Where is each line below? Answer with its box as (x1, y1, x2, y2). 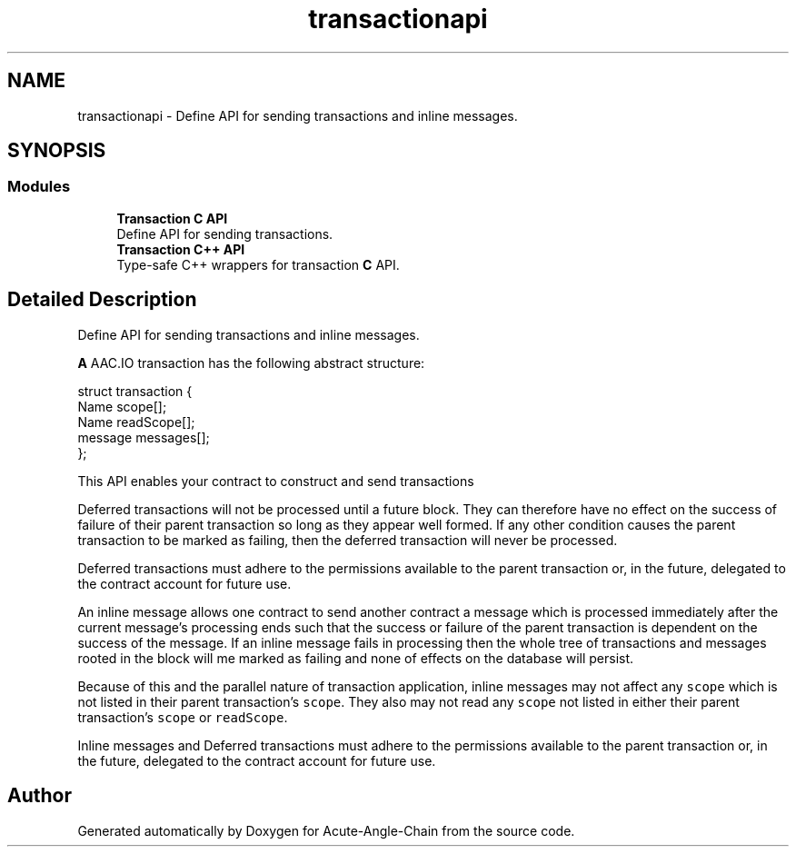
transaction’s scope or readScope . (77, 709, 288, 725)
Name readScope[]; (77, 413, 195, 430)
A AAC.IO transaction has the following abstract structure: (77, 354, 425, 371)
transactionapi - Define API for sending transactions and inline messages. (77, 107, 518, 124)
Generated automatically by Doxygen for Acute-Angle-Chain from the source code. (77, 822, 575, 839)
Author (7, 784, 72, 808)
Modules (7, 177, 71, 196)
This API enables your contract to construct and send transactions (77, 472, 474, 489)
